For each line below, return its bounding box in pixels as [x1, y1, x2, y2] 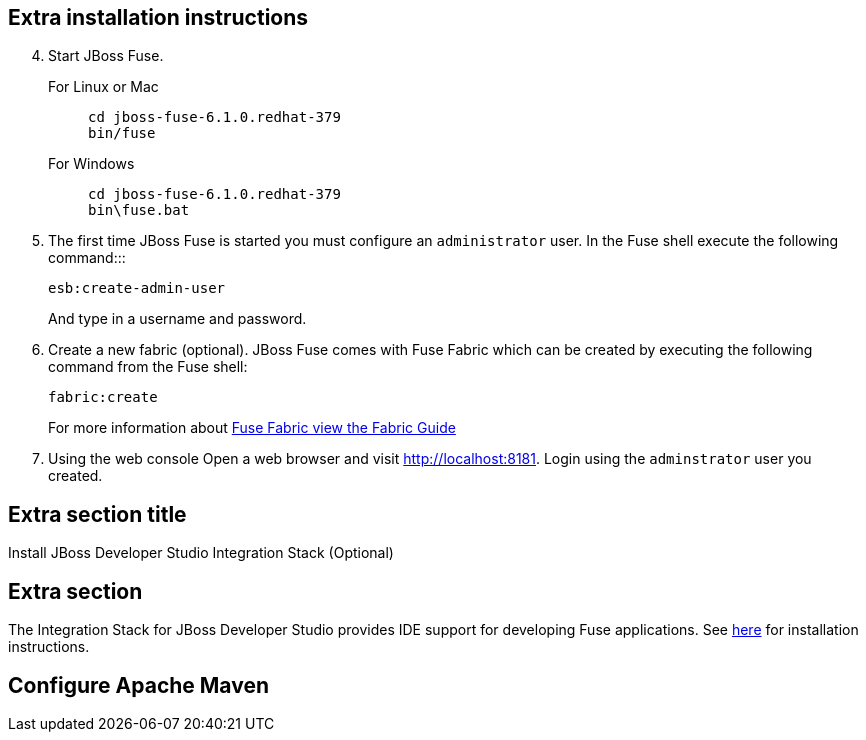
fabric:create [48, 389, 158, 406]
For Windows [48, 155, 135, 173]
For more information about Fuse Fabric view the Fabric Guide [48, 419, 456, 437]
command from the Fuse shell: [48, 358, 248, 376]
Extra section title [8, 501, 187, 527]
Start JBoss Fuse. [48, 47, 164, 65]
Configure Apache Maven [8, 672, 269, 698]
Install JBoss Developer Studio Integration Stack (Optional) [8, 544, 394, 562]
